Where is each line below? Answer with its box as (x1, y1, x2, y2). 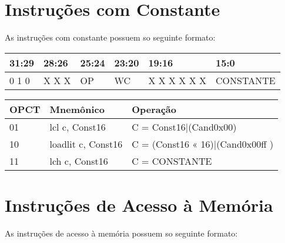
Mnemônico (49, 102, 105, 116)
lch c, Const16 (49, 154, 108, 168)
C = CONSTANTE (132, 154, 212, 168)
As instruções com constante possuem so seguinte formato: (5, 31, 216, 44)
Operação (132, 102, 176, 116)
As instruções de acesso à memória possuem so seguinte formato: (5, 227, 238, 239)
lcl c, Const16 (49, 119, 106, 134)
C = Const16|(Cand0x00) (132, 119, 237, 134)
